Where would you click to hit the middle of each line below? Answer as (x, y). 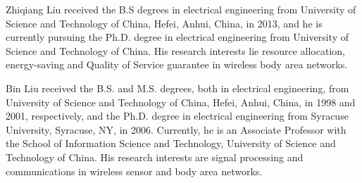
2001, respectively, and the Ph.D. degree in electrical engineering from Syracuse (177, 116)
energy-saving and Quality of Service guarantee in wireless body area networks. (177, 64)
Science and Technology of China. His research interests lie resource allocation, (175, 50)
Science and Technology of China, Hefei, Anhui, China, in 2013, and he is (164, 23)
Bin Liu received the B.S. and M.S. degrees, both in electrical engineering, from (177, 88)
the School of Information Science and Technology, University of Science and (171, 143)
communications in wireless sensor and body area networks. (134, 171)
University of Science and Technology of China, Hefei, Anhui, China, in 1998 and (181, 102)
